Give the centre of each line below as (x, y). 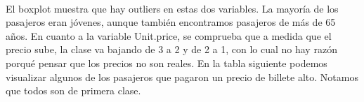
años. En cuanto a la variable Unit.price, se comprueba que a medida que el (169, 35)
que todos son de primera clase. (73, 90)
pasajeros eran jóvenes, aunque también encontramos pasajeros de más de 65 (171, 22)
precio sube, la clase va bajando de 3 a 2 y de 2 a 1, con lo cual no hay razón (171, 49)
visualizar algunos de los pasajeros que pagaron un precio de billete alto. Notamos (182, 76)
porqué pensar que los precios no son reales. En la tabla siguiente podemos (167, 63)
